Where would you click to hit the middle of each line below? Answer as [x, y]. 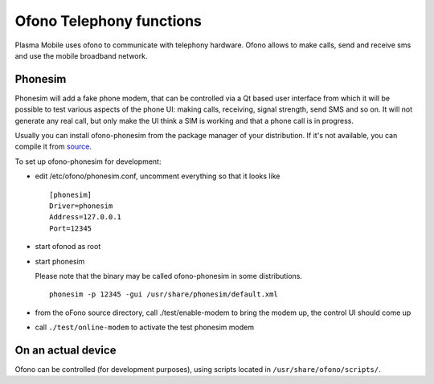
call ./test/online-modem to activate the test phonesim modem [145, 327]
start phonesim [60, 261]
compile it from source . [53, 147]
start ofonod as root [68, 247]
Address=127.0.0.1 [86, 217]
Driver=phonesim [81, 206]
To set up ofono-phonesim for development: [88, 161]
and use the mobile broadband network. [81, 55]
